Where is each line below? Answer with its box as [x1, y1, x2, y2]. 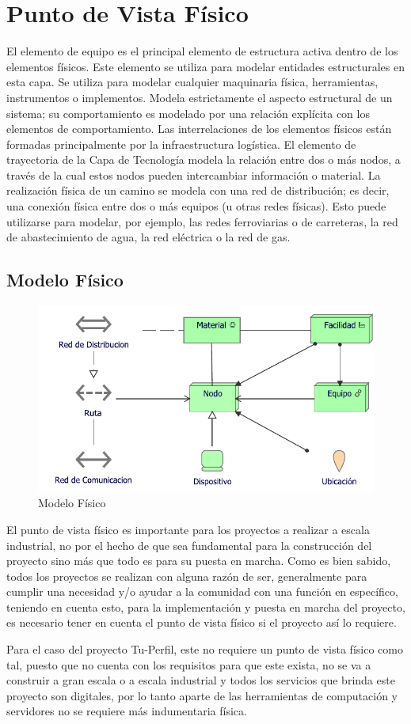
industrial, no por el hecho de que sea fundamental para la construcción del [6, 536, 372, 553]
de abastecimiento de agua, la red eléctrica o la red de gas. [6, 229, 291, 245]
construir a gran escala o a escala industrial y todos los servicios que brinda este [6, 672, 395, 688]
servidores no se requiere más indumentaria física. [6, 703, 247, 719]
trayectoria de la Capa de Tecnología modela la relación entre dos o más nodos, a [6, 151, 401, 168]
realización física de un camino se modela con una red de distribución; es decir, [6, 182, 390, 199]
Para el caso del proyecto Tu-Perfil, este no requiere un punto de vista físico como [6, 641, 403, 658]
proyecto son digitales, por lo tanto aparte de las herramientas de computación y [6, 687, 398, 703]
